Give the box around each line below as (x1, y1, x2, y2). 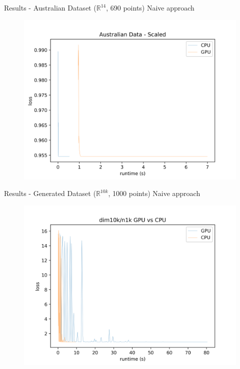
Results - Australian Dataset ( (4, 3, 96, 13)
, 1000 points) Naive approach (108, 188, 200, 199)
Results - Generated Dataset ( (4, 188, 96, 199)
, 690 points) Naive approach (106, 3, 194, 13)
